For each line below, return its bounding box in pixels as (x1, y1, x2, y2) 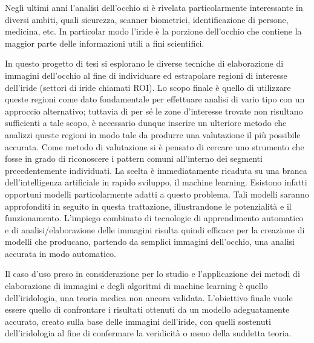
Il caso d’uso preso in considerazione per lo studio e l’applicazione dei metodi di (5, 267, 300, 280)
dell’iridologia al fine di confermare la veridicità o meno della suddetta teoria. (5, 327, 292, 339)
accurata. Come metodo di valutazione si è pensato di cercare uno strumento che (5, 140, 304, 153)
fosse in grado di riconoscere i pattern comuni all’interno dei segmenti (5, 152, 263, 165)
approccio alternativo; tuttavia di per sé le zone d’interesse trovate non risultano (5, 104, 303, 117)
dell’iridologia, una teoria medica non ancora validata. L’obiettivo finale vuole (5, 291, 293, 304)
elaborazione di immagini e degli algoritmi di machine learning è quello (5, 279, 268, 292)
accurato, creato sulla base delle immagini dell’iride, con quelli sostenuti (5, 315, 271, 327)
